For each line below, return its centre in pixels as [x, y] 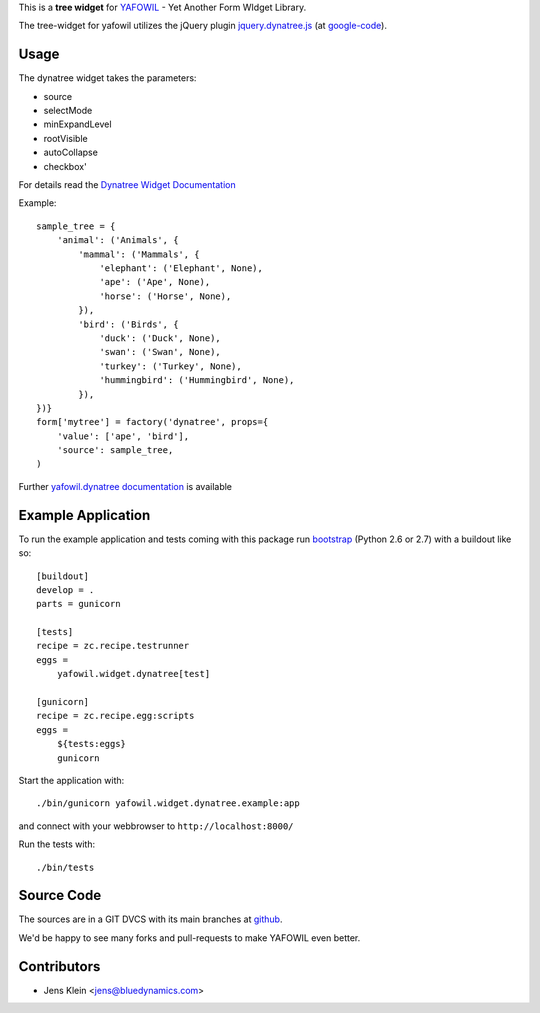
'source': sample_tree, [115, 450]
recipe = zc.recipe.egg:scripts [115, 716]
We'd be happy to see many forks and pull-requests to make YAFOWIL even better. [189, 937]
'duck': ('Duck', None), [160, 338]
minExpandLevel [77, 124]
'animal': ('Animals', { [117, 240]
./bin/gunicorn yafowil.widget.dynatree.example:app [168, 803]
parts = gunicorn [78, 604]
